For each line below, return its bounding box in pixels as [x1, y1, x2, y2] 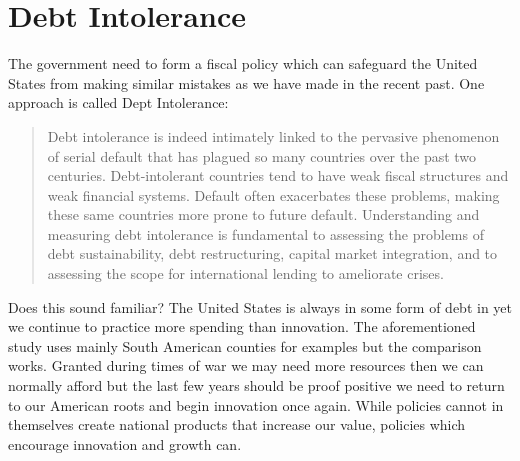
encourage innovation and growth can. [8, 433, 242, 454]
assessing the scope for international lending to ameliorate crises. [47, 263, 444, 284]
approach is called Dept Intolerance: [8, 92, 229, 113]
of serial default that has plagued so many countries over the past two [47, 145, 477, 166]
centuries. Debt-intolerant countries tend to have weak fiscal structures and [47, 165, 509, 186]
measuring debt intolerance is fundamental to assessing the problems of [47, 223, 484, 244]
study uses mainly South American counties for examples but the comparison [8, 335, 482, 356]
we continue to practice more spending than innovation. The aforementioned [8, 316, 476, 337]
